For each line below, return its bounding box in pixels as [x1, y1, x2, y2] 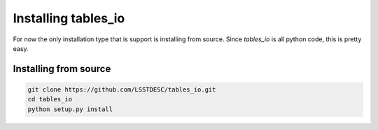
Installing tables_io [13, 10, 125, 26]
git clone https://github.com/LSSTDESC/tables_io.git [27, 85, 216, 94]
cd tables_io [27, 95, 73, 103]
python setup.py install [27, 105, 113, 113]
